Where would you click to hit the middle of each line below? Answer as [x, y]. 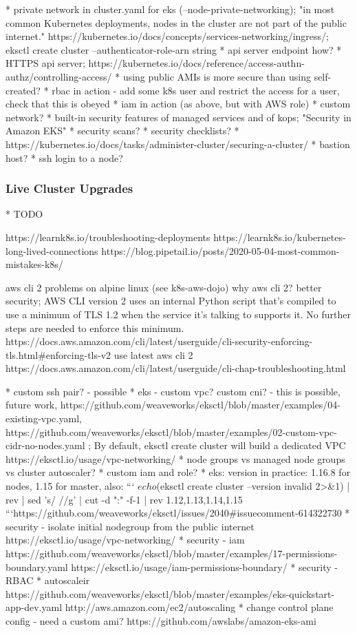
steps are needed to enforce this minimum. [95, 328]
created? [23, 90]
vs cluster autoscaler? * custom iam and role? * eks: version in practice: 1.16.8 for [178, 472]
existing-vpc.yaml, [44, 418]
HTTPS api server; [45, 63]
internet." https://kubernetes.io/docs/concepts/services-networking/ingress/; [167, 36]
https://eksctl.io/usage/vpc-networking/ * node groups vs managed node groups [175, 458]
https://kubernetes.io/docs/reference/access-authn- [196, 63]
